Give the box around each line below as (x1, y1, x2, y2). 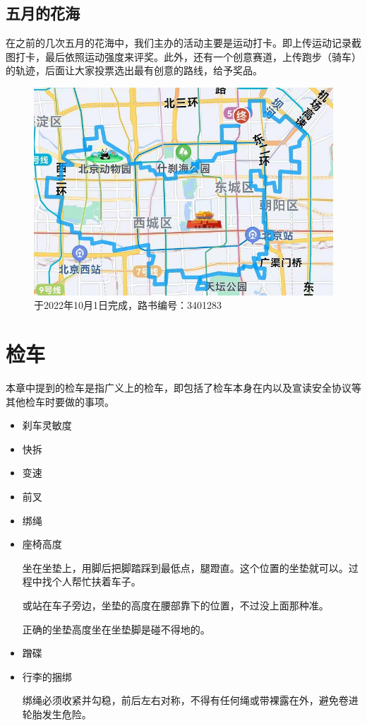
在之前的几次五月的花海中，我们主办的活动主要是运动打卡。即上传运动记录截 (6, 35, 361, 50)
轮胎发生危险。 (22, 706, 92, 721)
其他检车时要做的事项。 (6, 394, 114, 409)
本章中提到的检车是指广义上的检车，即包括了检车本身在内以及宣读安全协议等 (6, 380, 361, 395)
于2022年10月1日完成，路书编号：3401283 (34, 298, 222, 312)
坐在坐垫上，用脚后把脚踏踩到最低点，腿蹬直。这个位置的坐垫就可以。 (22, 560, 349, 575)
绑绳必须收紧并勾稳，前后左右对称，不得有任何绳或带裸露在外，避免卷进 (22, 693, 359, 708)
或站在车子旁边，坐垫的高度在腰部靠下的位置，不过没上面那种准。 (22, 597, 329, 612)
